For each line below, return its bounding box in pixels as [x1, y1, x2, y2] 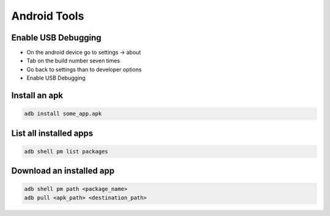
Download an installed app [11, 166, 115, 176]
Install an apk [11, 91, 64, 101]
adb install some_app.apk [24, 110, 102, 117]
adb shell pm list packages [24, 147, 108, 155]
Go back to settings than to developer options [26, 65, 142, 73]
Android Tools [11, 9, 84, 23]
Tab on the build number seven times [26, 57, 120, 64]
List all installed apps [11, 128, 94, 138]
